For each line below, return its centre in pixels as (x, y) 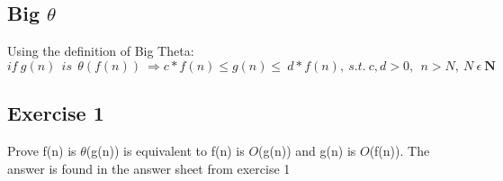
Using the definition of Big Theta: (101, 51)
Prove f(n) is (42, 150)
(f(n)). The (400, 150)
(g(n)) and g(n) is (307, 150)
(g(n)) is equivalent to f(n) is (165, 150)
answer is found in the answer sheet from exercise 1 (149, 168)
